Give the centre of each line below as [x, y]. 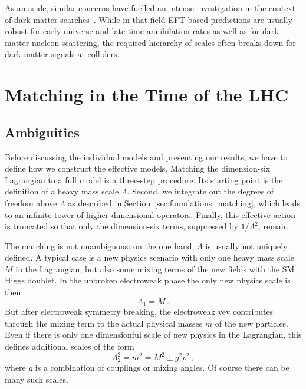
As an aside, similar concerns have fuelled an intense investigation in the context [150, 8]
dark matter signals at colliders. [62, 54]
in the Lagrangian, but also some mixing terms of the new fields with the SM [155, 268]
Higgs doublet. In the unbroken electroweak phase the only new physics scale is [148, 280]
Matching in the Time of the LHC [147, 95]
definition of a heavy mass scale [62, 191]
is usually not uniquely [246, 245]
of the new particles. [251, 323]
